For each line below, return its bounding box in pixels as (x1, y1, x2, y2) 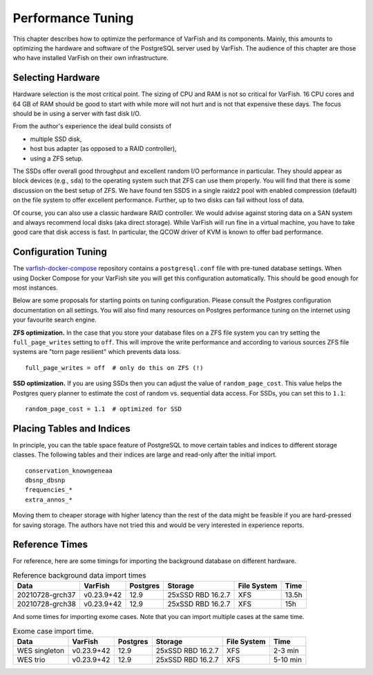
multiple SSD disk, (30, 135, 82, 143)
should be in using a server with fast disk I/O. (12, 109, 142, 118)
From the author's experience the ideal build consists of (12, 122, 172, 131)
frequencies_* (25, 486, 73, 494)
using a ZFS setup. (30, 154, 84, 163)
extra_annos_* (25, 495, 73, 503)
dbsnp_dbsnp (25, 476, 66, 484)
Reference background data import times (12, 571, 146, 580)
